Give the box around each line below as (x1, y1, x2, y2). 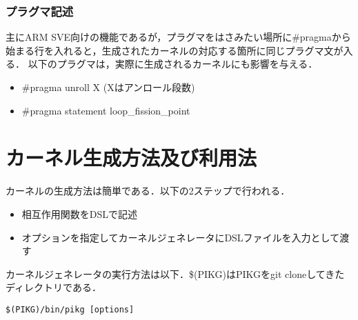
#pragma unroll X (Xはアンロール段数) (21, 80, 195, 94)
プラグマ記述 (6, 2, 74, 19)
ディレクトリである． (6, 280, 101, 294)
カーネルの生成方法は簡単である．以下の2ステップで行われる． (6, 183, 290, 198)
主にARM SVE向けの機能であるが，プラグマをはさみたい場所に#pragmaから (6, 30, 351, 44)
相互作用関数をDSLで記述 (21, 206, 138, 221)
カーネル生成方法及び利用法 (6, 143, 257, 172)
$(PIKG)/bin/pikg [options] (6, 304, 135, 314)
